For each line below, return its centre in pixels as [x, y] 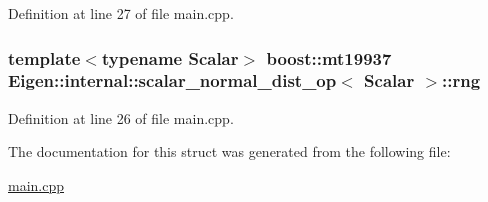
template [44, 57]
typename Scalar [170, 57]
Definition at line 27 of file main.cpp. [121, 13]
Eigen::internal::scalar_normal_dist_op [172, 80]
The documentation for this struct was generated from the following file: [229, 151]
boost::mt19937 [329, 57]
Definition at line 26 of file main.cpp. [121, 117]
